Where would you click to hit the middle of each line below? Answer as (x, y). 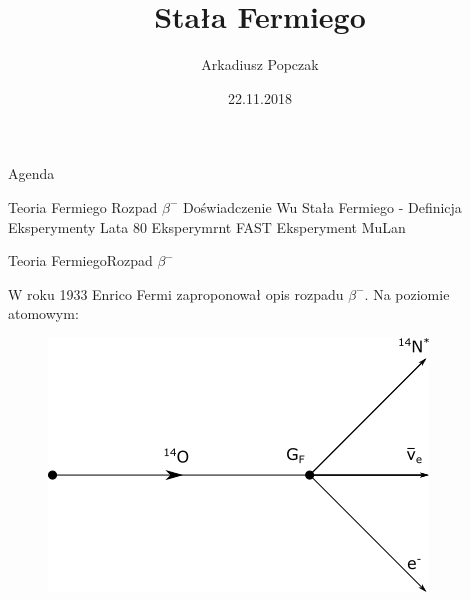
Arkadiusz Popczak (260, 64)
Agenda (31, 173)
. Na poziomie (407, 293)
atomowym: (43, 313)
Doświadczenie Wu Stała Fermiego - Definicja (322, 206)
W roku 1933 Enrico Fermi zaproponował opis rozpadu (176, 293)
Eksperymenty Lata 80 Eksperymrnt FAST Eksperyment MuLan (207, 226)
